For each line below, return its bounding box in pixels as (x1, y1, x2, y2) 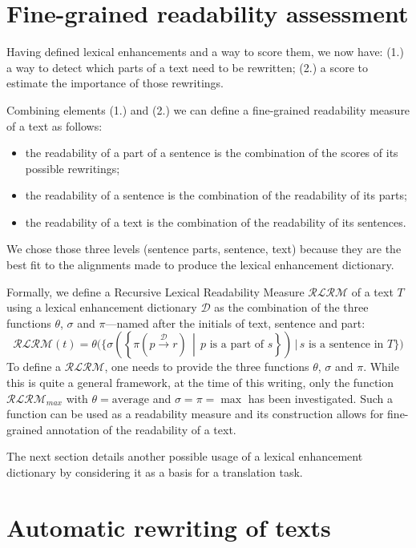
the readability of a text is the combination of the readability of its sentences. (25, 213, 406, 230)
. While (363, 358, 399, 375)
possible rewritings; (25, 159, 120, 176)
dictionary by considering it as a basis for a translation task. (6, 464, 303, 480)
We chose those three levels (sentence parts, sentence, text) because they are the (6, 240, 402, 257)
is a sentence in (308, 339, 384, 351)
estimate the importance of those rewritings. (6, 75, 224, 91)
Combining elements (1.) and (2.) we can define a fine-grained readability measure (6, 101, 410, 118)
